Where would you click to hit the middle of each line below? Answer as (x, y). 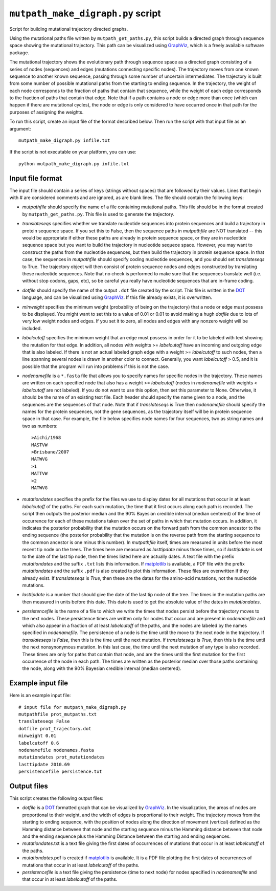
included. (32, 328)
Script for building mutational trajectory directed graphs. (69, 29)
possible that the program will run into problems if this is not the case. (96, 366)
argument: (20, 128)
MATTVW (40, 474)
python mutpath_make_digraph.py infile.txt (74, 164)
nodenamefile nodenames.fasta (56, 750)
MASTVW (40, 445)
